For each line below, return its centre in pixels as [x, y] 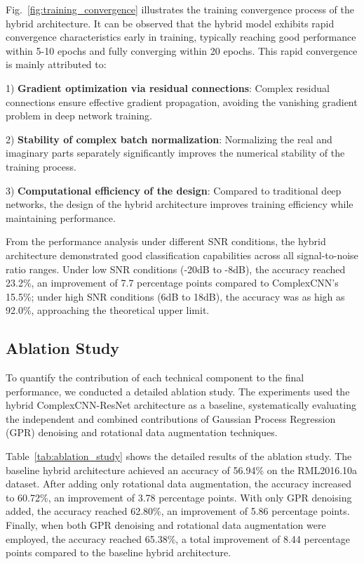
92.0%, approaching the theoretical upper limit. [108, 310]
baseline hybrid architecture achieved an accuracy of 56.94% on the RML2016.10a [182, 470]
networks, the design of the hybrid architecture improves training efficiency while [180, 204]
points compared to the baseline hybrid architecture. [119, 552]
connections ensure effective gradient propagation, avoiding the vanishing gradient [182, 101]
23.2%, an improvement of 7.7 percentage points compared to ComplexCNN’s [172, 283]
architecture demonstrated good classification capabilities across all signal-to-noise [182, 255]
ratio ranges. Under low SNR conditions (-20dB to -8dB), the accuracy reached [176, 269]
